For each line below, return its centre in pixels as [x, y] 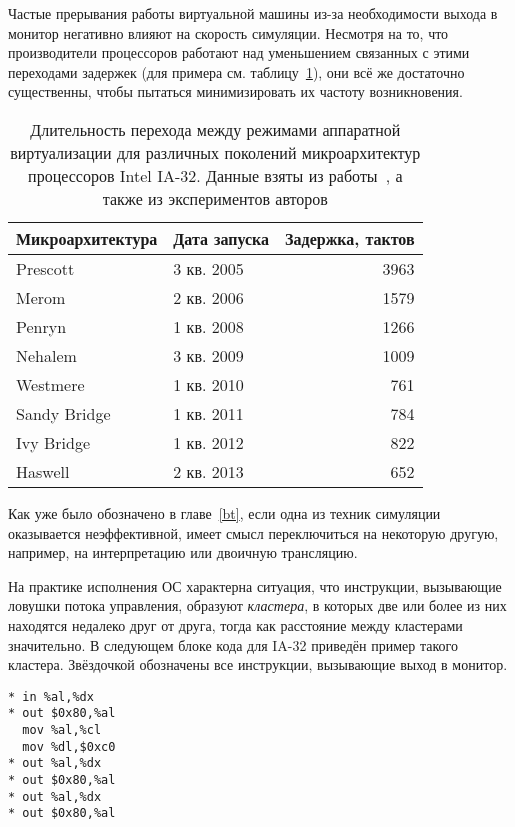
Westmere [50, 384]
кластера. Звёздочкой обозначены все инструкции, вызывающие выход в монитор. [258, 664]
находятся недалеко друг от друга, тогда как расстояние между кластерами [235, 624]
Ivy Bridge [53, 442]
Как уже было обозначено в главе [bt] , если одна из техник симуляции [224, 512]
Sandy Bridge [63, 413]
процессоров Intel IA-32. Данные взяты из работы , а [215, 175]
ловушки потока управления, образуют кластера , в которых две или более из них [257, 605]
